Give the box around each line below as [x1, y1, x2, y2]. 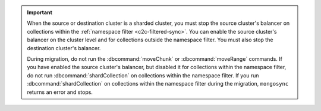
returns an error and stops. [27, 89, 93, 96]
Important [27, 9, 53, 16]
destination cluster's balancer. [27, 44, 101, 51]
